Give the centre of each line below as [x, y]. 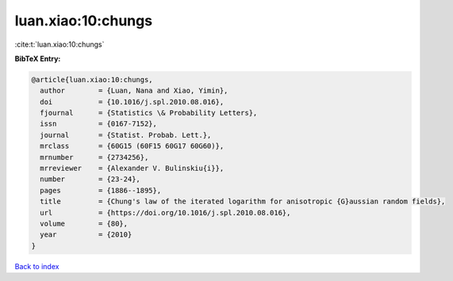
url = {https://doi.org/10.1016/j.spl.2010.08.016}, [165, 213]
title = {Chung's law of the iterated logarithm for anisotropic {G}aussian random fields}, [243, 201]
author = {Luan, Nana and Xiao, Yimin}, [134, 91]
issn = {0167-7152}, [99, 124]
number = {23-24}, [90, 179]
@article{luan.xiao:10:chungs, [92, 80]
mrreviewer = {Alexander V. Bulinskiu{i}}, [132, 169]
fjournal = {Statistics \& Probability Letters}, [149, 113]
